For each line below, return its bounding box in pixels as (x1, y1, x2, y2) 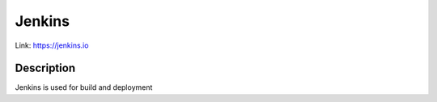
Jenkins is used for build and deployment (15, 83, 153, 92)
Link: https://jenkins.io (15, 40, 89, 50)
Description (15, 62, 76, 75)
